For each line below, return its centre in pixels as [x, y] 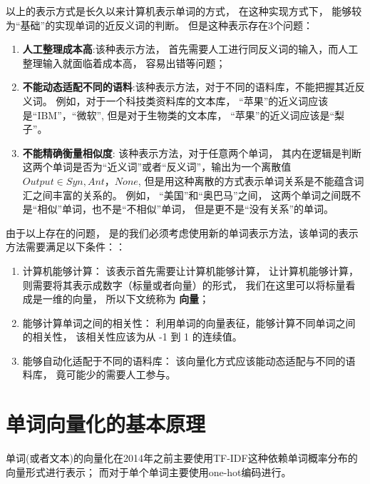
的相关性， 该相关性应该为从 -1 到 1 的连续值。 [132, 337]
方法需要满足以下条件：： [66, 247]
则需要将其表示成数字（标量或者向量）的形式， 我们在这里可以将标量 [184, 284]
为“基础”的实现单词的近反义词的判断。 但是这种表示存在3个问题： [159, 25]
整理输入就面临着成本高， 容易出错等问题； [124, 62]
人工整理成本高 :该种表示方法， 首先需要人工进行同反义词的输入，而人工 [190, 49]
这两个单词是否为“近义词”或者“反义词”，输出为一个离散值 [157, 167]
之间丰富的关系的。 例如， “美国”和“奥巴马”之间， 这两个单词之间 [187, 195]
